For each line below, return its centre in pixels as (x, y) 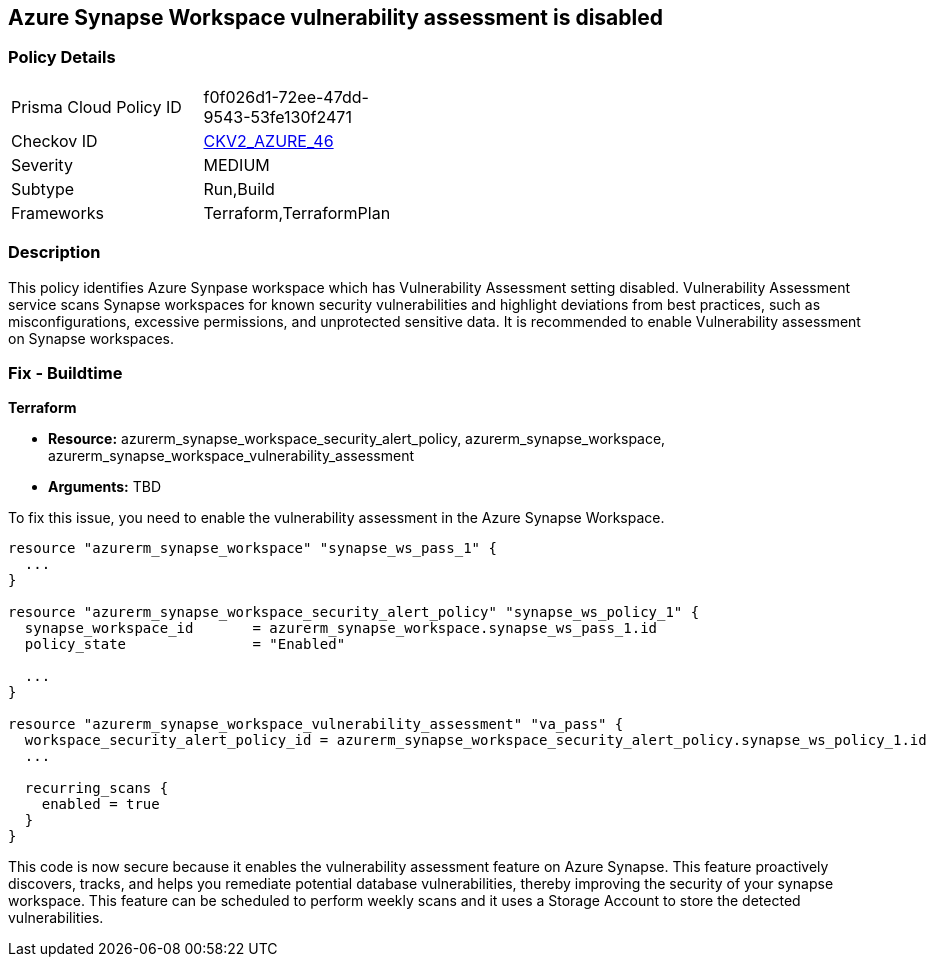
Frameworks (57, 212)
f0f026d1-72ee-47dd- (286, 96)
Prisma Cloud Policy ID (96, 106)
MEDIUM (236, 164)
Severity (42, 164)
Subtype (43, 188)
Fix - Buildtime (65, 372)
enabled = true (100, 804)
